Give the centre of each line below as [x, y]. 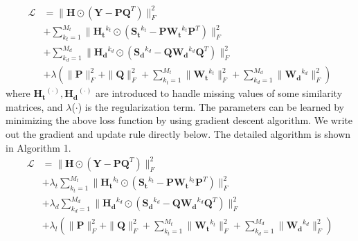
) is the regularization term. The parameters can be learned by [211, 106]
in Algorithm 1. [38, 147]
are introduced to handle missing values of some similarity [219, 93]
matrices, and [34, 106]
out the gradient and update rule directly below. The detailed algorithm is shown [178, 134]
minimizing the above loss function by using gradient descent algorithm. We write [179, 120]
